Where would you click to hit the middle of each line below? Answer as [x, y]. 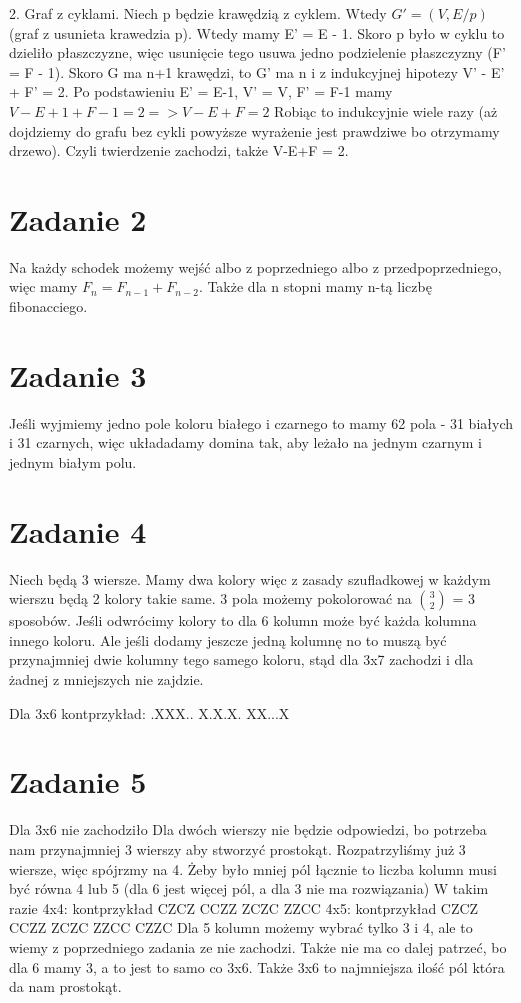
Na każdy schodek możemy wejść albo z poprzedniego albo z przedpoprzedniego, [255, 266]
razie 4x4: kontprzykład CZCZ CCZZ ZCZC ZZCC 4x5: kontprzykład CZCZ [244, 907]
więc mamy [43, 286]
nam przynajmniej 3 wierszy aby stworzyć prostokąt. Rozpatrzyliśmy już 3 [237, 848]
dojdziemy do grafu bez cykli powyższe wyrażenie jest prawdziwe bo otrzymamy [254, 130]
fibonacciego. [48, 306]
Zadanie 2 [78, 218]
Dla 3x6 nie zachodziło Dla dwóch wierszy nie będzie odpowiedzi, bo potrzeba [248, 829]
